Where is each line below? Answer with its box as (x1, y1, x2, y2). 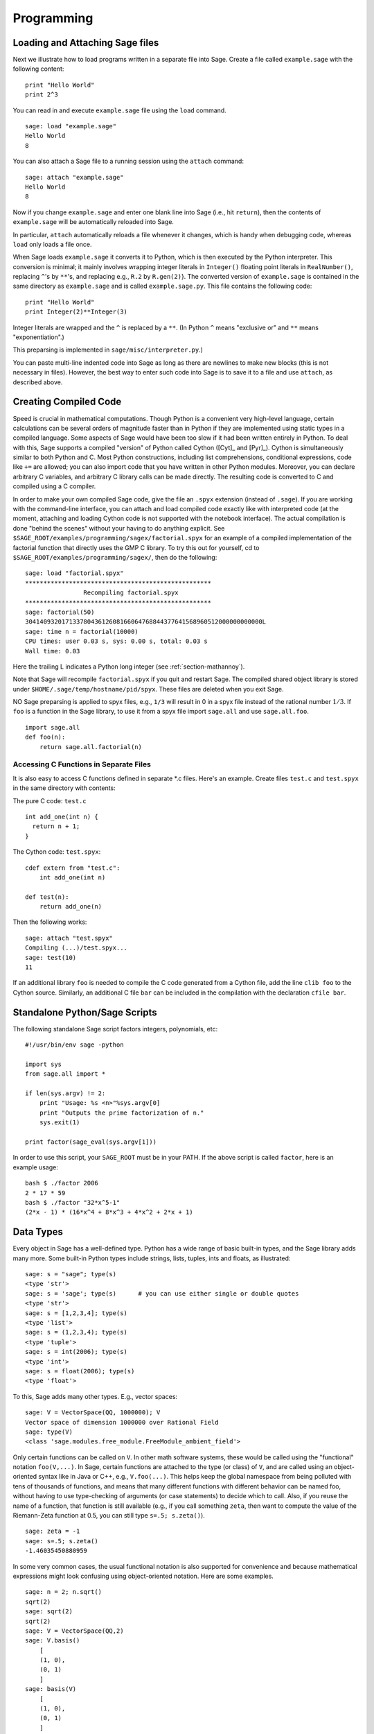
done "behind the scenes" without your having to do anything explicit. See (12, 524, 225, 532)
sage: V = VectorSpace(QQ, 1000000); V (25, 1409, 161, 1416)
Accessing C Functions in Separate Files (12, 759, 152, 769)
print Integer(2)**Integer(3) (25, 308, 128, 316)
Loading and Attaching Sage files (12, 37, 159, 49)
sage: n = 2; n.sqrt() (25, 1588, 103, 1596)
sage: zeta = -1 (25, 1527, 80, 1536)
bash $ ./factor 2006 (25, 1179, 98, 1187)
